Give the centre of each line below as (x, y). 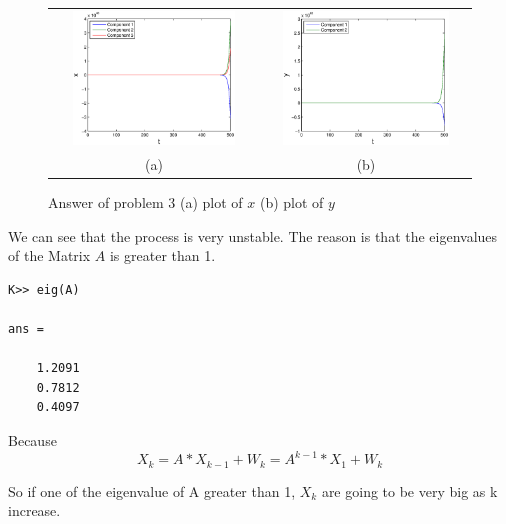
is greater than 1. (162, 255)
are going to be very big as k (409, 490)
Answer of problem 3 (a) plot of (145, 202)
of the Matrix (49, 255)
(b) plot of (291, 202)
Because (32, 440)
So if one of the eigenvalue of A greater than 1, (152, 490)
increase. (34, 510)
